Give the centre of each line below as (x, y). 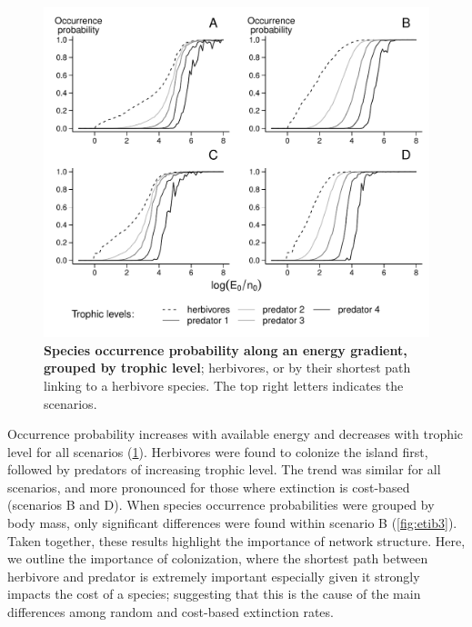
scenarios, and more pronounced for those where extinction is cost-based (209, 487)
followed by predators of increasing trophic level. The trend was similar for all (224, 469)
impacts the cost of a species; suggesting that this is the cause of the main (214, 594)
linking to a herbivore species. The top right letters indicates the (224, 385)
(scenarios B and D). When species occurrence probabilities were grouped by (221, 505)
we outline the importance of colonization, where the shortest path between (218, 558)
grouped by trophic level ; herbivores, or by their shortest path (227, 368)
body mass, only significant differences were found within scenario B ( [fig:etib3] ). (232, 523)
